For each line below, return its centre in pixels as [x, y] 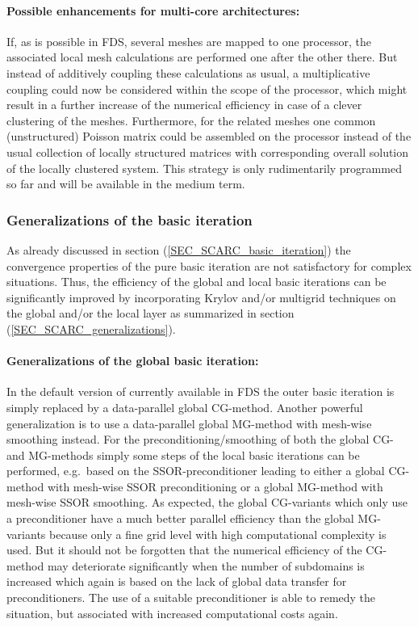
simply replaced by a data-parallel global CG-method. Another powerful [185, 407]
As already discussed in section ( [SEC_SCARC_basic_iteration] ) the [179, 249]
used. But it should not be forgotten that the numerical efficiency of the [184, 550]
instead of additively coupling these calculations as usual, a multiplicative [188, 72]
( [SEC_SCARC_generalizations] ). [91, 328]
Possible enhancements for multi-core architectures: [153, 10]
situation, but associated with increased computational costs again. [172, 613]
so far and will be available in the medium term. [126, 184]
